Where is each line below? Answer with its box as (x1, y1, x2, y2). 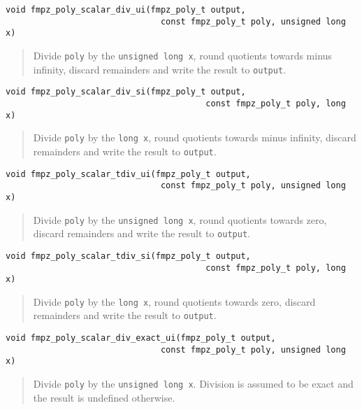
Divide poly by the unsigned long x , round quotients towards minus (33, 48, 332, 62)
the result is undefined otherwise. (33, 390, 175, 404)
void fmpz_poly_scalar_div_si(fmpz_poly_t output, (6, 87, 246, 97)
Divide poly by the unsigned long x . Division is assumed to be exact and (33, 376, 354, 391)
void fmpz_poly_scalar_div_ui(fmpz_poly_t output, (6, 5, 246, 15)
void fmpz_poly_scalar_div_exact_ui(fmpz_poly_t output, (6, 333, 276, 344)
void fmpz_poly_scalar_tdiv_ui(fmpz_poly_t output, (6, 169, 251, 179)
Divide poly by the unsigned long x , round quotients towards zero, (33, 212, 327, 227)
